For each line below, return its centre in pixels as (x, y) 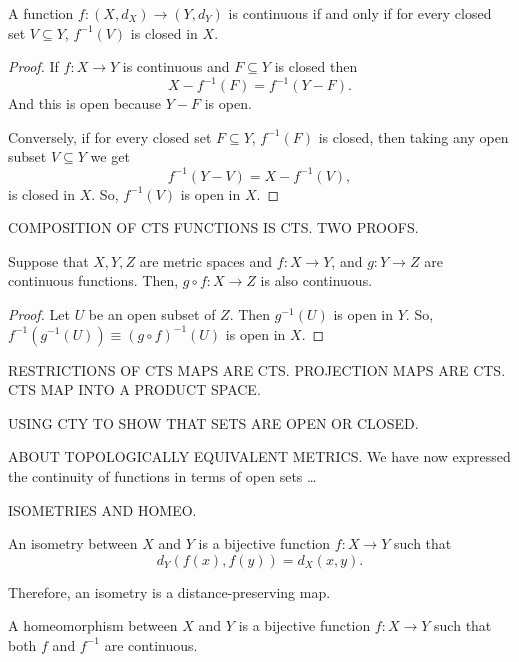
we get (110, 156)
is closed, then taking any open (413, 136)
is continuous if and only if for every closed (360, 13)
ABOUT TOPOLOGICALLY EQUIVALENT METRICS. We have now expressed (259, 456)
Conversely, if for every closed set (110, 136)
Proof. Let (39, 313)
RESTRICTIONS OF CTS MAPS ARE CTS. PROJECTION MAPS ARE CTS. (257, 369)
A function (41, 13)
